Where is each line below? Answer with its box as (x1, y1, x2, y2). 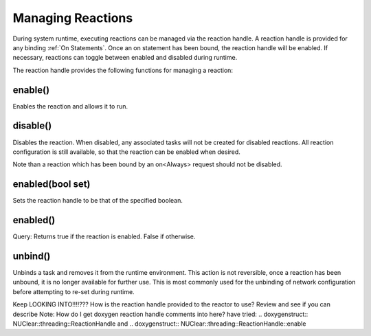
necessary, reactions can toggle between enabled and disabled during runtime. (12, 54, 238, 62)
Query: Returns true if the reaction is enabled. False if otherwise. (12, 232, 196, 240)
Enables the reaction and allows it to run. (12, 102, 128, 110)
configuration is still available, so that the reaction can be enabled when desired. (12, 148, 240, 156)
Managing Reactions (12, 10, 133, 25)
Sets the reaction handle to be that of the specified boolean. (12, 197, 183, 205)
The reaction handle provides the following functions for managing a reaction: (12, 66, 234, 74)
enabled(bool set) (12, 179, 91, 190)
